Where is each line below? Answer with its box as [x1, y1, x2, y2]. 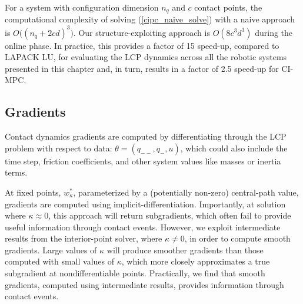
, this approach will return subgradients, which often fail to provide [48, 209, 291, 222]
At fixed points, [5, 186, 61, 198]
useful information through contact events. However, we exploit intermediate [5, 220, 281, 233]
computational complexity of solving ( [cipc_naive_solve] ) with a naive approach [5, 13, 295, 25]
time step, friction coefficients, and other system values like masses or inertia [5, 154, 281, 167]
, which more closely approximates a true [121, 255, 270, 267]
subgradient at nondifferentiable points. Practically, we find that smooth [5, 267, 265, 279]
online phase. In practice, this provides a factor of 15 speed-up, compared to [5, 39, 279, 51]
